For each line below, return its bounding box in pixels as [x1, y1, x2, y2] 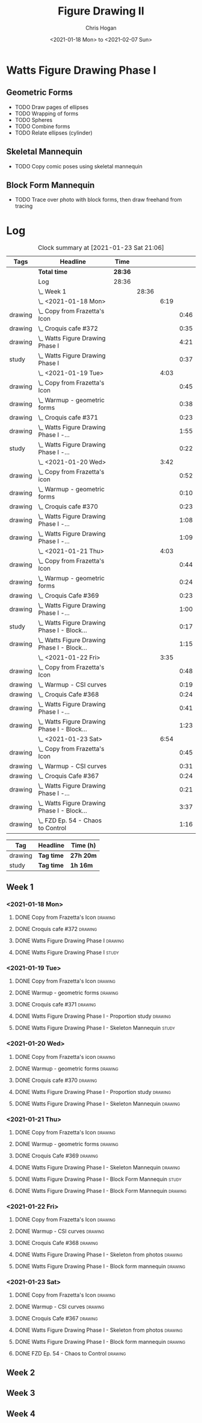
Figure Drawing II [58, 4, 144, 18]
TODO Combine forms [14, 123, 70, 130]
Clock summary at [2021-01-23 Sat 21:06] [38, 243, 164, 252]
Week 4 [6, 1409, 36, 1419]
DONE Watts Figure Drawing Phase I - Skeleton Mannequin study [14, 1025, 176, 1032]
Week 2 [6, 1367, 35, 1378]
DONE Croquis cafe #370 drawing [14, 1076, 97, 1084]
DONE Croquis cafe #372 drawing [14, 926, 97, 932]
